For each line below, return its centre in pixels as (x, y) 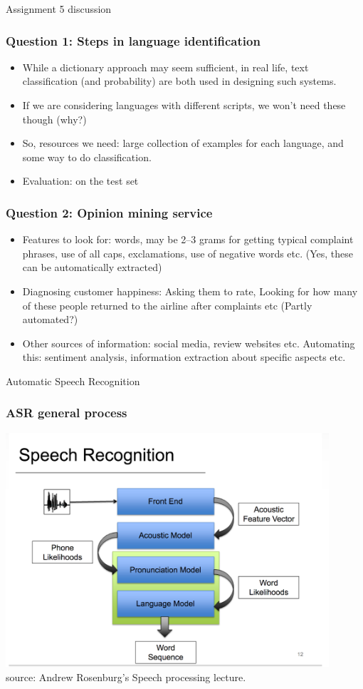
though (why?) (54, 119)
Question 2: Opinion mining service (109, 212)
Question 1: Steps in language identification (133, 40)
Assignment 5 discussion (59, 9)
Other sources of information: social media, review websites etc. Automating (189, 343)
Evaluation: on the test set (80, 181)
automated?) (50, 319)
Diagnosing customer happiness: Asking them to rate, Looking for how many (190, 291)
